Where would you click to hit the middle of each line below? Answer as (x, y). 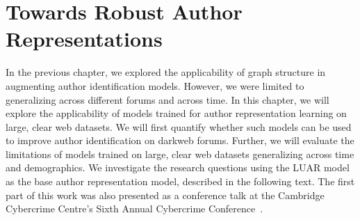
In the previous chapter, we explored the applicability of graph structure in (166, 72)
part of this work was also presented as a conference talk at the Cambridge (165, 195)
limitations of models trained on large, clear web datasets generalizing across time (180, 154)
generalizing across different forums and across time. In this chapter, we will (167, 99)
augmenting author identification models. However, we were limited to (155, 85)
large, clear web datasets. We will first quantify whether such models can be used (179, 126)
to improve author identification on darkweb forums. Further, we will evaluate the (180, 140)
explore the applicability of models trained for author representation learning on (176, 113)
